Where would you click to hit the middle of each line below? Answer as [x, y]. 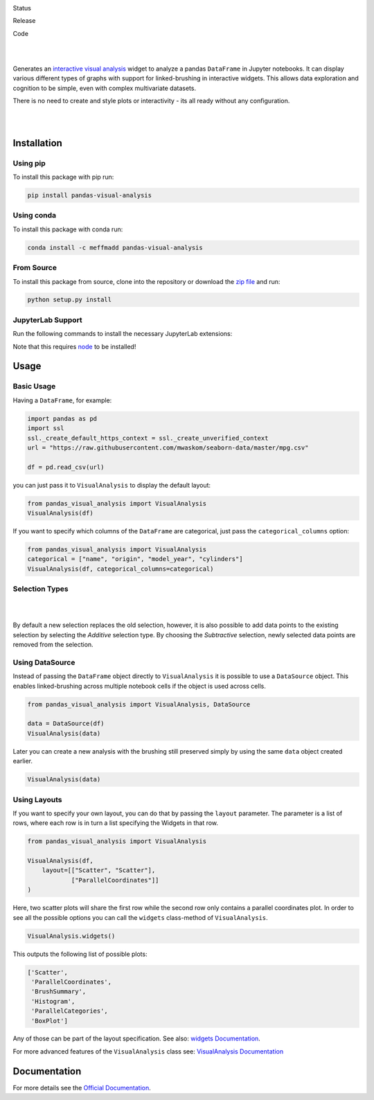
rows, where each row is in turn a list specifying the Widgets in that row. [115, 823]
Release [24, 21]
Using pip [29, 163]
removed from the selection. [53, 645]
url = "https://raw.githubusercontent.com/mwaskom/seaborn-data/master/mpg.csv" [168, 447]
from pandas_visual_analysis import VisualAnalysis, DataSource [139, 704]
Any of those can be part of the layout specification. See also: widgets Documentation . [137, 1038]
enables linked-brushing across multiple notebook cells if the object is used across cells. [139, 686]
